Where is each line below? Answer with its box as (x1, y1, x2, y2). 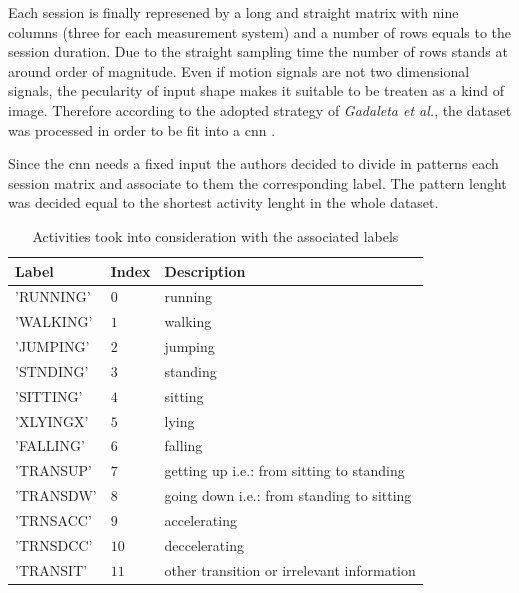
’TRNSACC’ (15, 509, 92, 530)
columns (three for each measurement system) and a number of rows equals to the (8, 21, 512, 42)
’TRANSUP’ (15, 460, 93, 481)
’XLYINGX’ (15, 410, 89, 431)
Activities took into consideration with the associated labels (32, 225, 399, 246)
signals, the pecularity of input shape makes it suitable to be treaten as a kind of (8, 80, 504, 101)
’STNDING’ (15, 360, 89, 381)
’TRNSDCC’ (15, 534, 93, 555)
